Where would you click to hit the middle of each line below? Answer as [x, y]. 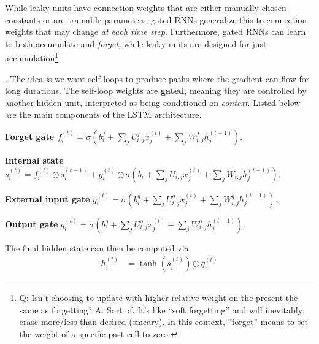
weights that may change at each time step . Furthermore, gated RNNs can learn [156, 32]
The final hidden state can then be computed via [97, 247]
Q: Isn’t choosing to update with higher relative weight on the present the [159, 298]
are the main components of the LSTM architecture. [103, 114]
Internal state [34, 160]
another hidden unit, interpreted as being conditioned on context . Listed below [153, 102]
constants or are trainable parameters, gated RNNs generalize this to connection [156, 19]
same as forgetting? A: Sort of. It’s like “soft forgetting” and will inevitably [161, 309]
